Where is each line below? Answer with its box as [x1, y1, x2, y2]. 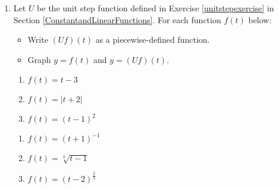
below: [248, 13, 272, 26]
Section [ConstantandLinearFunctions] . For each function [13, 13, 221, 26]
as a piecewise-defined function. [95, 33, 210, 46]
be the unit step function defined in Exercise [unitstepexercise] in [37, 2, 274, 14]
